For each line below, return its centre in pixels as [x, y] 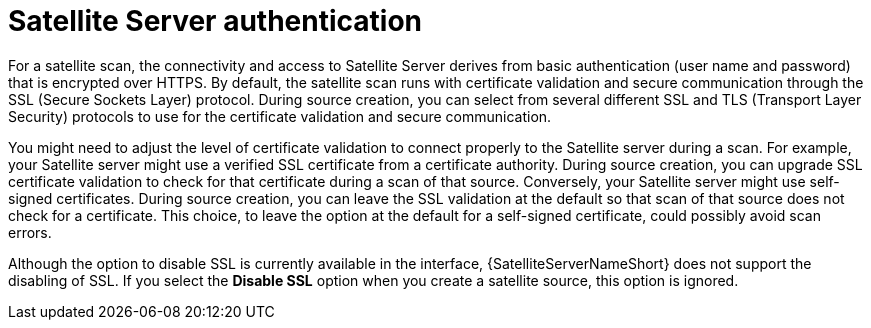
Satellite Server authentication [215, 21]
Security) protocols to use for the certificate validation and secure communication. [280, 116]
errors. [30, 232]
